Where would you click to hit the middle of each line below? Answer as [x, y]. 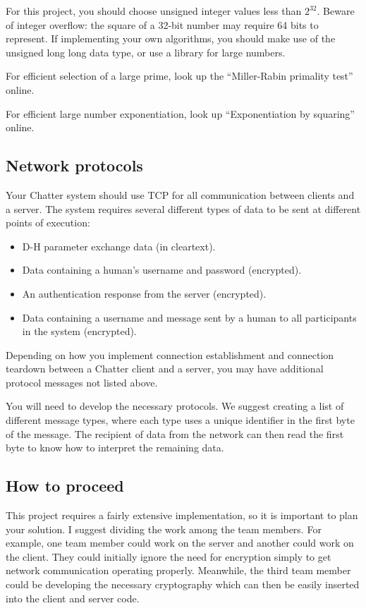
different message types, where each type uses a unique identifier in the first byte [180, 420]
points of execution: [48, 223]
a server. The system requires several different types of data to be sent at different [183, 208]
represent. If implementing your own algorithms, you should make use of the [171, 38]
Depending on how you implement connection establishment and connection [170, 354]
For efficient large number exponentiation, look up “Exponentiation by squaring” [180, 113]
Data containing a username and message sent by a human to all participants [189, 317]
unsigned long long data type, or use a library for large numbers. [146, 52]
